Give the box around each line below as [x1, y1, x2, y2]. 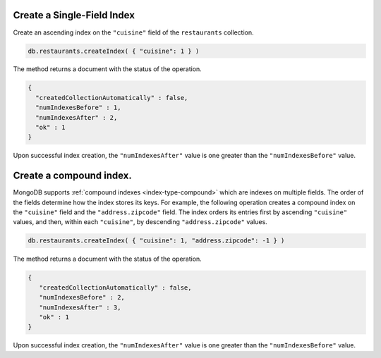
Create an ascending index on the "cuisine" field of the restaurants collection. [13, 28, 254, 37]
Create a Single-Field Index [13, 9, 135, 21]
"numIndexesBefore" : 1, [35, 104, 121, 112]
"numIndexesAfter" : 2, [35, 113, 118, 121]
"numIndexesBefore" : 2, [39, 293, 125, 302]
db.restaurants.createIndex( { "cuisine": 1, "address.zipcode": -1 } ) [28, 237, 285, 245]
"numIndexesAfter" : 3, [39, 303, 121, 311]
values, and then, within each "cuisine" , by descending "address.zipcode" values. [13, 218, 267, 226]
